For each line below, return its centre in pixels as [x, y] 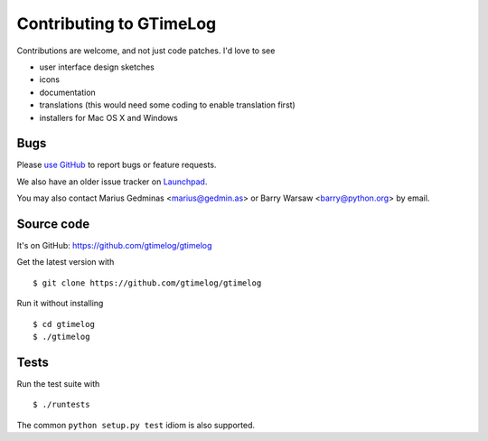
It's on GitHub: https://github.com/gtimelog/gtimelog [114, 246]
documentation [68, 92]
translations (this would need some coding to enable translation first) [167, 105]
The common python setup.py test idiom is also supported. [136, 425]
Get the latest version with [66, 262]
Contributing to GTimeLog [117, 23]
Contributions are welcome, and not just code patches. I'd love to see [146, 51]
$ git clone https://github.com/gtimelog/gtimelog [147, 283]
